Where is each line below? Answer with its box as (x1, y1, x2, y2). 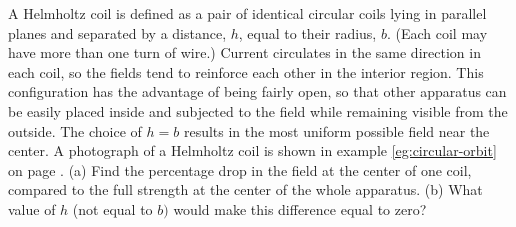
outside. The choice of (8, 120, 142, 141)
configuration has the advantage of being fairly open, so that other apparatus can (8, 81, 507, 102)
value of (8, 198, 56, 219)
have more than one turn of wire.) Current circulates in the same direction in (8, 42, 481, 63)
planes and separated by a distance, (8, 22, 227, 43)
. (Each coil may (386, 22, 488, 43)
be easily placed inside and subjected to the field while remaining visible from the (8, 100, 508, 121)
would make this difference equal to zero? (173, 198, 427, 219)
